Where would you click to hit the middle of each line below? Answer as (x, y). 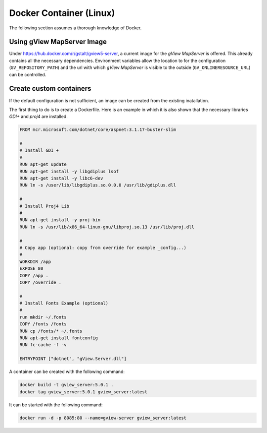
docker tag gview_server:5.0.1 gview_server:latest (84, 392)
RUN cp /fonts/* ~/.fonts (51, 331)
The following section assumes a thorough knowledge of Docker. (75, 28)
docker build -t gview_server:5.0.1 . (67, 385)
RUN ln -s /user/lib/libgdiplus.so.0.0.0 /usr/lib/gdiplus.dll (98, 185)
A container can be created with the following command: (67, 371)
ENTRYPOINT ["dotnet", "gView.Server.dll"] (73, 359)
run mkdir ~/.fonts (43, 317)
